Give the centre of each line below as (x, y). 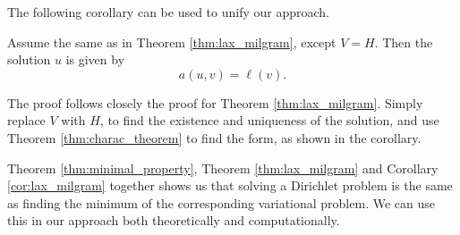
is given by (95, 59)
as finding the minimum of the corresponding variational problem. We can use (221, 202)
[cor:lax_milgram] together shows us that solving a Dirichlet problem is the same (230, 185)
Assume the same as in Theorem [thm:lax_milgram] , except (172, 42)
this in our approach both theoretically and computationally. (174, 220)
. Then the (404, 42)
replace (26, 120)
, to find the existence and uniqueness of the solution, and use (269, 120)
